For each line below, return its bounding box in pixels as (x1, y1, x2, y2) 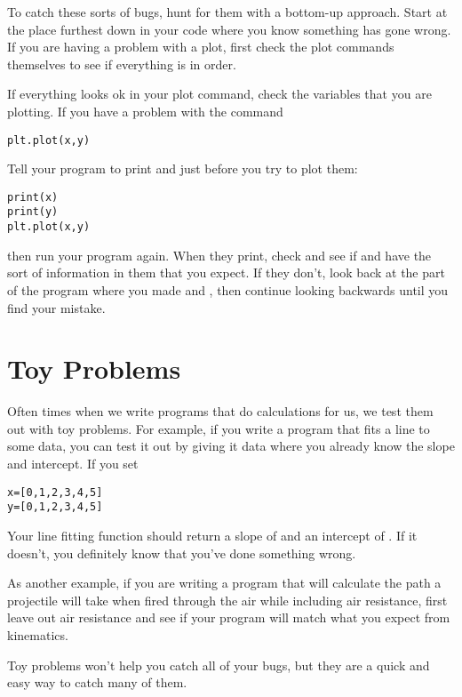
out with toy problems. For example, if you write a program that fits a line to (7, 419, 430, 437)
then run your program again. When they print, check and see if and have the (7, 245, 432, 264)
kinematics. (7, 625, 68, 644)
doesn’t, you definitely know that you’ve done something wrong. (7, 543, 356, 562)
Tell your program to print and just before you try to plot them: (7, 159, 358, 178)
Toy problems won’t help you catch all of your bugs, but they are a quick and (7, 655, 430, 674)
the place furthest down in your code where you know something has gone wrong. (7, 20, 451, 38)
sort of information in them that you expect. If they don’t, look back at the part (7, 263, 445, 282)
